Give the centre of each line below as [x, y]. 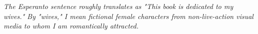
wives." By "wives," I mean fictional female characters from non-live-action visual [128, 16]
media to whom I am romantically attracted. [71, 26]
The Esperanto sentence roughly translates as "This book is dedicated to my [118, 6]
